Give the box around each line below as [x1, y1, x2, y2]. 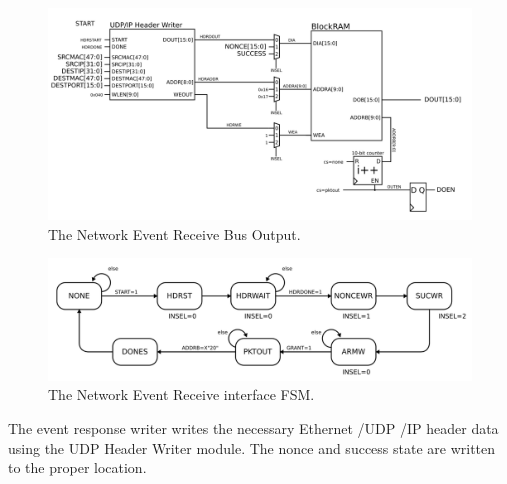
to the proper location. [8, 457, 147, 478]
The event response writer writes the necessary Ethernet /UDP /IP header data [8, 417, 499, 438]
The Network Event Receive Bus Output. [48, 223, 301, 244]
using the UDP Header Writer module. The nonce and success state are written [8, 437, 496, 458]
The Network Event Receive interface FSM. [48, 384, 315, 405]
